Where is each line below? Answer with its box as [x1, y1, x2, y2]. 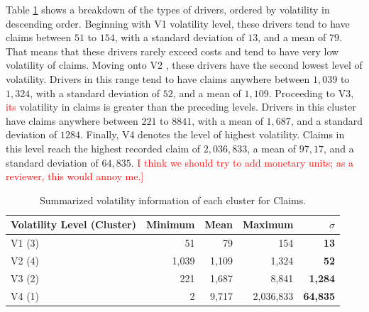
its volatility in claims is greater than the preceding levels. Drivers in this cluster [6, 99, 356, 114]
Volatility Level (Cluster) [11, 217, 137, 232]
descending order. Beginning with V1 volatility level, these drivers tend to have [6, 16, 350, 30]
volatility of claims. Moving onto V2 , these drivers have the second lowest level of [6, 57, 363, 72]
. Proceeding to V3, [268, 85, 354, 100]
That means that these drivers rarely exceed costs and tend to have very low [6, 43, 339, 58]
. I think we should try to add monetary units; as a [131, 155, 354, 169]
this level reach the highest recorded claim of [6, 140, 201, 155]
